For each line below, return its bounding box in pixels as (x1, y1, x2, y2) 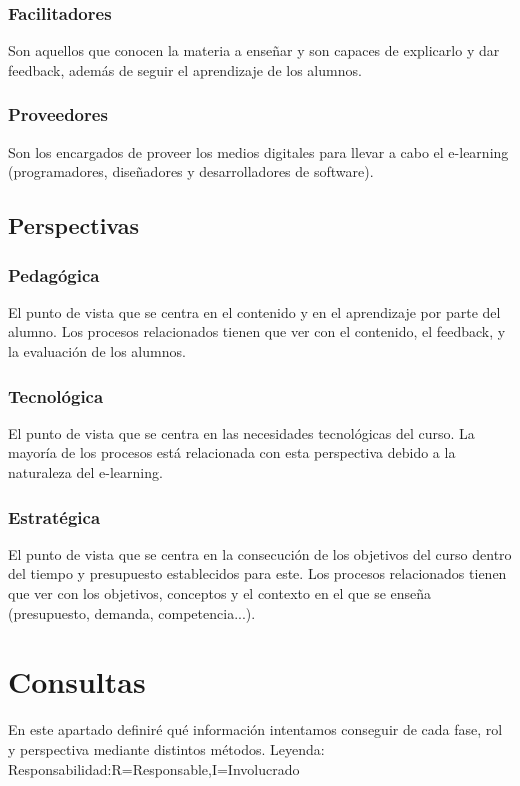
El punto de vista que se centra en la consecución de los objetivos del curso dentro (8, 543, 512, 564)
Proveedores (8, 102, 108, 127)
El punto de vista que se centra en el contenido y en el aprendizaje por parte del (8, 301, 501, 322)
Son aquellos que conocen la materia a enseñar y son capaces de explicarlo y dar (8, 40, 500, 61)
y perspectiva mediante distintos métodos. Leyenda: (8, 738, 325, 759)
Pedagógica (8, 262, 100, 287)
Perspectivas (8, 210, 140, 241)
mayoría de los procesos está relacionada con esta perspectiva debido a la (8, 442, 456, 463)
